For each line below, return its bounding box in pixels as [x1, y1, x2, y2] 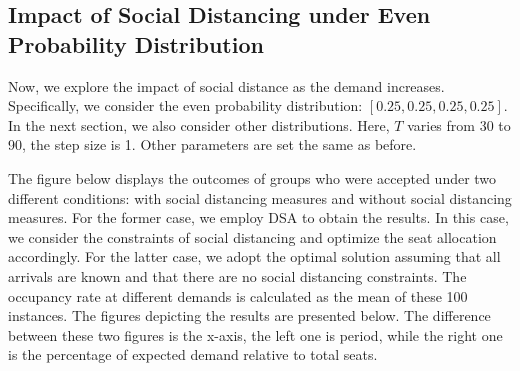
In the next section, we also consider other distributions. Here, [8, 114, 390, 135]
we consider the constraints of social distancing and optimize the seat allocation [8, 226, 497, 247]
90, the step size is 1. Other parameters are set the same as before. [8, 134, 417, 155]
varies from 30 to [407, 114, 511, 135]
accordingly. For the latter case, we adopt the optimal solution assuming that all [8, 246, 501, 267]
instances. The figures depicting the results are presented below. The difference [8, 305, 491, 326]
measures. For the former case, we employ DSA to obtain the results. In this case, [8, 207, 509, 228]
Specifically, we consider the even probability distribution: [8, 95, 363, 116]
